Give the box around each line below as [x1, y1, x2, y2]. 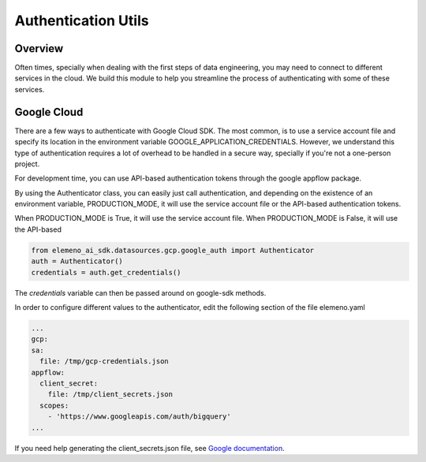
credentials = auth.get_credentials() [31, 268, 181, 277]
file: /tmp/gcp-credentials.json [39, 357, 169, 366]
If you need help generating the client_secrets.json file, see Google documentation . [14, 443, 285, 453]
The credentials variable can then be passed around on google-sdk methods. [14, 288, 267, 297]
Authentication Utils [14, 12, 149, 29]
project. [14, 158, 40, 169]
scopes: [39, 401, 69, 410]
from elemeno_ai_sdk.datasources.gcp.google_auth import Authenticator [31, 245, 315, 255]
